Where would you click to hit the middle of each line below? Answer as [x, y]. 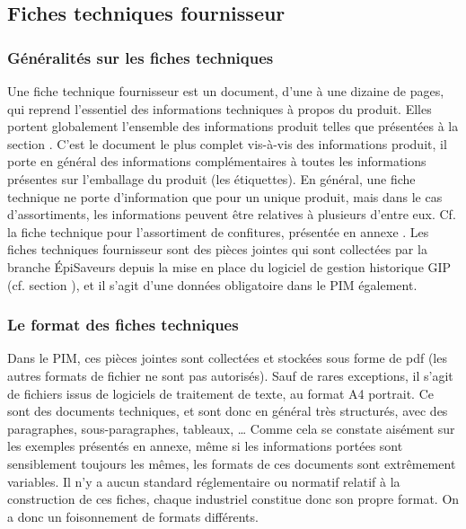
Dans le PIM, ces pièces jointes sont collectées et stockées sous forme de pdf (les [227, 358]
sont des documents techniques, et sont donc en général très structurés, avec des [228, 411]
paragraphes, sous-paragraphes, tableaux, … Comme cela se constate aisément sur [231, 428]
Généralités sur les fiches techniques [141, 57]
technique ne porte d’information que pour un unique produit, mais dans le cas [225, 196]
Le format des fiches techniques [123, 325]
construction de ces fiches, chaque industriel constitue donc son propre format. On [233, 499]
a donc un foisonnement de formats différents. [133, 516]
